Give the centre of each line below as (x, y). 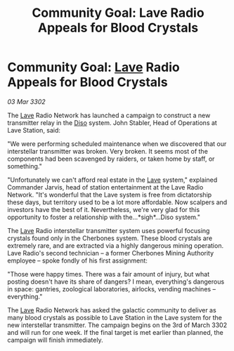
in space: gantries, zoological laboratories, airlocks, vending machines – (112, 289)
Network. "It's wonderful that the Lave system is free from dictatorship (110, 194)
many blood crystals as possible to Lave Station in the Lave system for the (115, 317)
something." (25, 166)
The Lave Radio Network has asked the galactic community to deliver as (112, 310)
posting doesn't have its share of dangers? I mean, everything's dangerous (116, 282)
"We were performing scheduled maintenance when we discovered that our (117, 144)
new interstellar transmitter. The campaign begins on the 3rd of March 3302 (117, 325)
